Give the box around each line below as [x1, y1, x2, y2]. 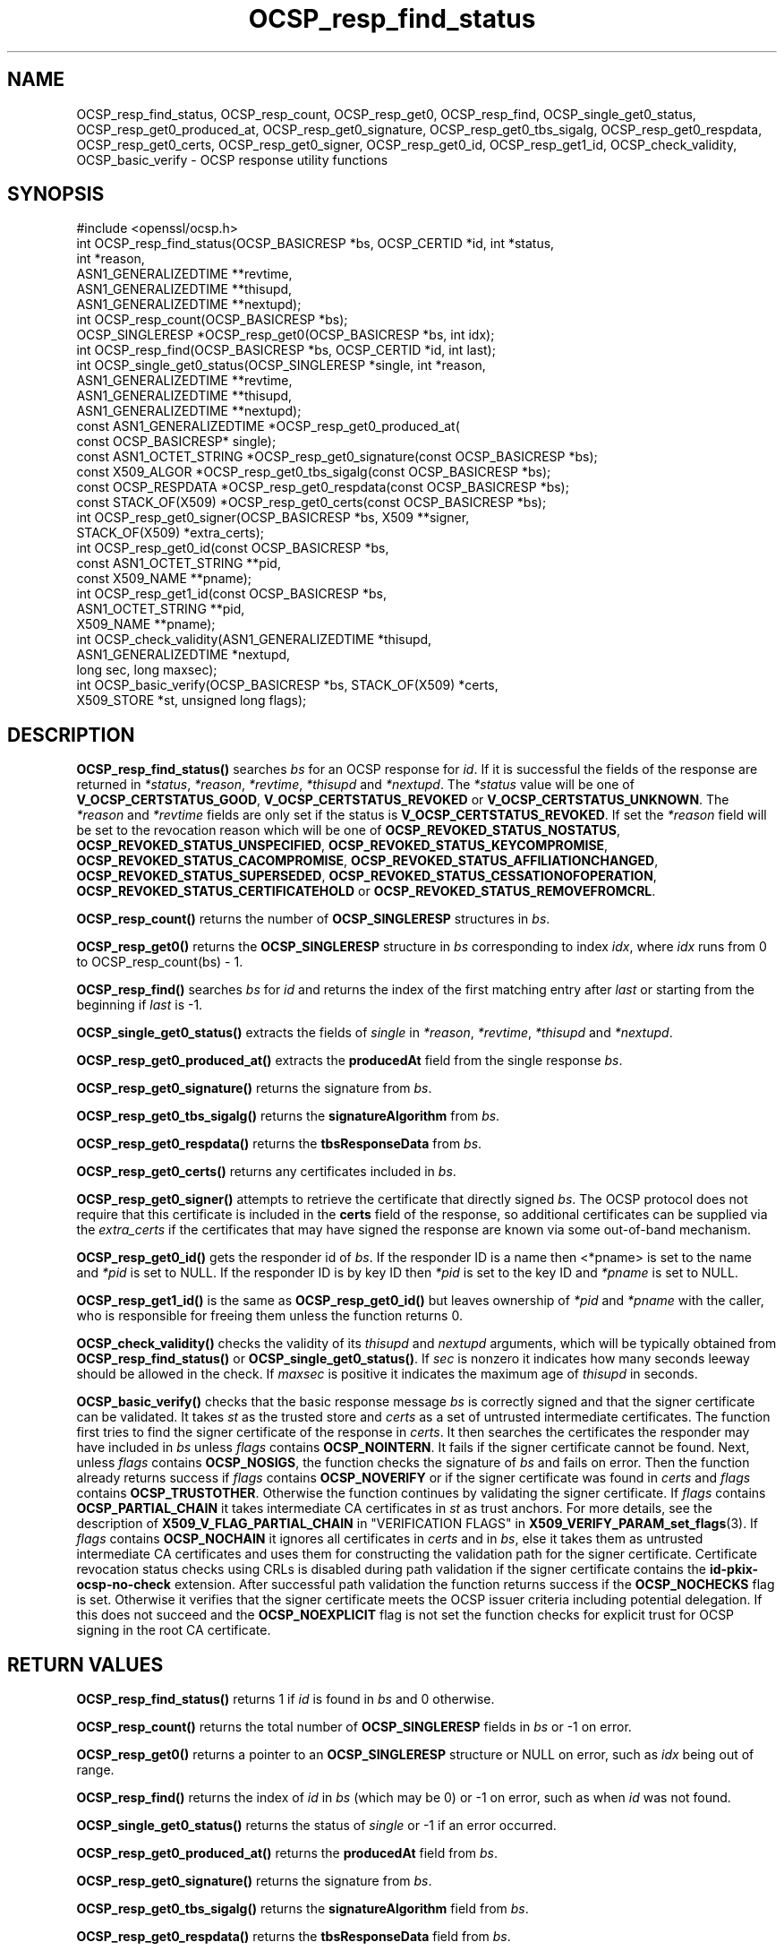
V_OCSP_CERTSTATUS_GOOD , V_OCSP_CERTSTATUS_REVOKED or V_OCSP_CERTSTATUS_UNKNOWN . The [76, 792, 729, 808]
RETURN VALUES [7, 1653, 164, 1676]
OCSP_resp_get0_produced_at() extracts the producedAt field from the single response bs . [76, 1053, 623, 1069]
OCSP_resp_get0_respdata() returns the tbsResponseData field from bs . [76, 1929, 511, 1945]
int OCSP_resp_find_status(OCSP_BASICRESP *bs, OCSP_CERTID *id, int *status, [76, 236, 555, 252]
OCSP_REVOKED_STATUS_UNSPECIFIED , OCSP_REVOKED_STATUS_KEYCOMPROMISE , [76, 838, 609, 854]
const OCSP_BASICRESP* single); [76, 434, 277, 450]
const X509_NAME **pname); [76, 571, 252, 587]
